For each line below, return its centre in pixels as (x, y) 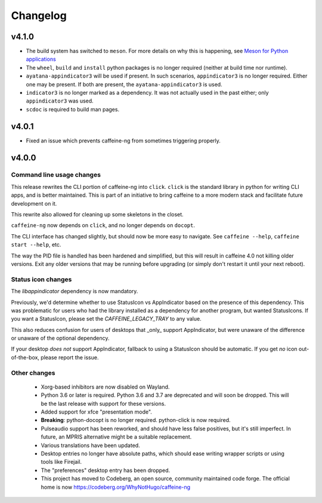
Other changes (33, 372)
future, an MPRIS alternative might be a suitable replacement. (116, 437)
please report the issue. (70, 357)
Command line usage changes (56, 175)
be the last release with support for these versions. (103, 403)
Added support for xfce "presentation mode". (96, 412)
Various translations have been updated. (90, 445)
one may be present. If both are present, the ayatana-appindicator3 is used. (124, 84)
